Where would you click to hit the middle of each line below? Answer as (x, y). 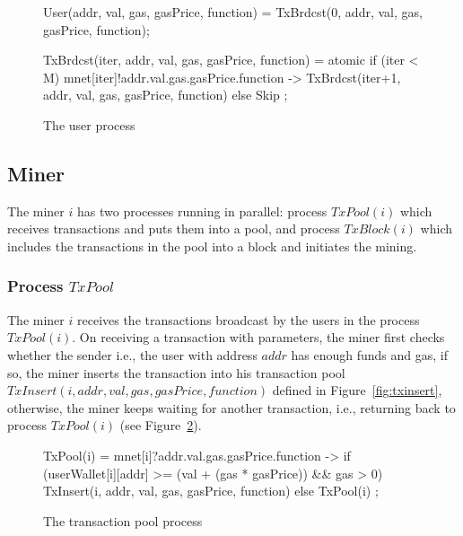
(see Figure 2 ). (161, 425)
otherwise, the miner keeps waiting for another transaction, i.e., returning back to (231, 407)
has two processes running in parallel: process (202, 211)
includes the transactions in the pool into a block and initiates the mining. (212, 246)
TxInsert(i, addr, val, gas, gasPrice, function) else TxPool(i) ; (211, 491)
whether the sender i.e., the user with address (132, 354)
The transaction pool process (123, 520)
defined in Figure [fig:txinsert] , (357, 390)
